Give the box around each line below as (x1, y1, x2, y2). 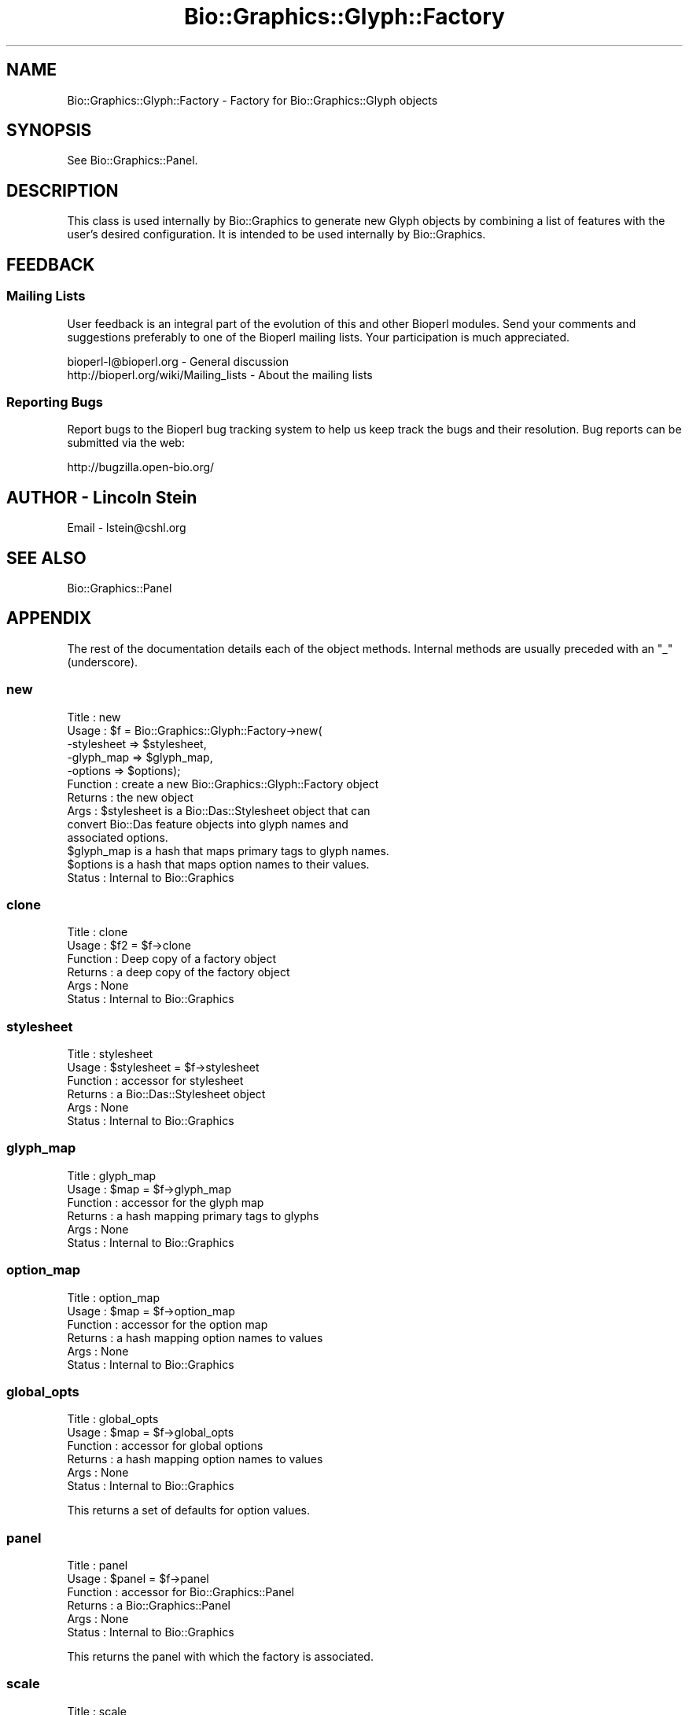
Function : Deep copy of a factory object (67, 952, 277, 966)
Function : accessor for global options (67, 1439, 263, 1453)
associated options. (67, 830, 168, 844)
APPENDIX (6, 608, 92, 629)
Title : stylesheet (67, 1047, 153, 1061)
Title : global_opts (67, 1412, 159, 1426)
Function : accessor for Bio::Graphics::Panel (67, 1585, 294, 1599)
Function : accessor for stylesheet (67, 1074, 244, 1088)
